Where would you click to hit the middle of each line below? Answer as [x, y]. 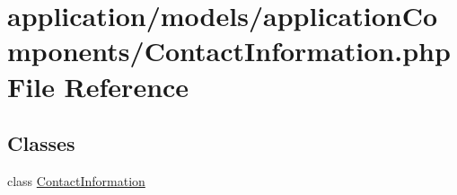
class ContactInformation [76, 180]
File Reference [98, 86]
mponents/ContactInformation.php [229, 51]
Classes [41, 143]
